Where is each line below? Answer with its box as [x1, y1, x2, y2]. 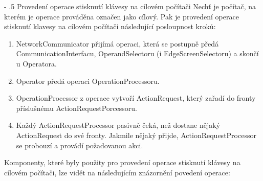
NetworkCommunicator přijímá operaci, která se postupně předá [16, 38, 218, 49]
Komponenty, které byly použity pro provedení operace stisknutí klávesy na [4, 157, 240, 168]
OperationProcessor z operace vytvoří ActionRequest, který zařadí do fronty [16, 93, 256, 103]
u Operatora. [16, 58, 57, 69]
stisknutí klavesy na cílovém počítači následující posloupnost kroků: [4, 21, 216, 32]
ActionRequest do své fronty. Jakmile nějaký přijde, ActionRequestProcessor [16, 129, 256, 140]
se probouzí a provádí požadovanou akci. [16, 140, 143, 150]
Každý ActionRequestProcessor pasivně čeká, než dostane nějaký [16, 120, 221, 130]
